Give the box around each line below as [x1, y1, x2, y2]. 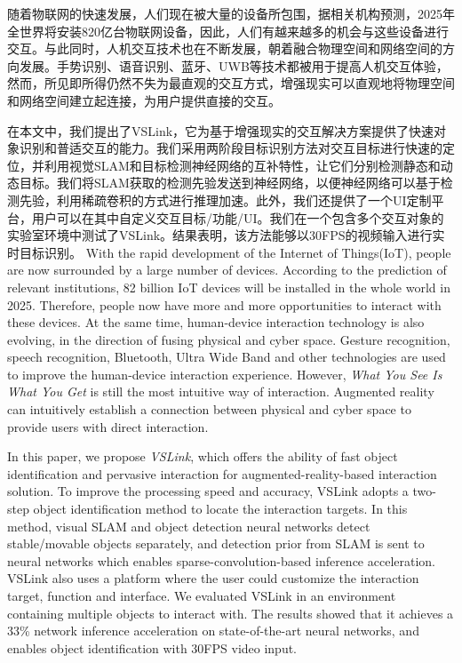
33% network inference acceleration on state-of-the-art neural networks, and [7, 621, 419, 640]
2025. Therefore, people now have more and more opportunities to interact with [7, 295, 442, 314]
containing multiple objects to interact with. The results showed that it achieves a [7, 603, 454, 622]
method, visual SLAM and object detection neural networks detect [7, 516, 370, 535]
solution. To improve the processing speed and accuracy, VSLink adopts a [7, 482, 409, 500]
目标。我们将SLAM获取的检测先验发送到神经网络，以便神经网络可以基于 [19, 173, 441, 192]
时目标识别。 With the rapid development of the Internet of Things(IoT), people [7, 243, 451, 261]
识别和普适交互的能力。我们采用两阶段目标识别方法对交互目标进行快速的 [19, 139, 442, 157]
